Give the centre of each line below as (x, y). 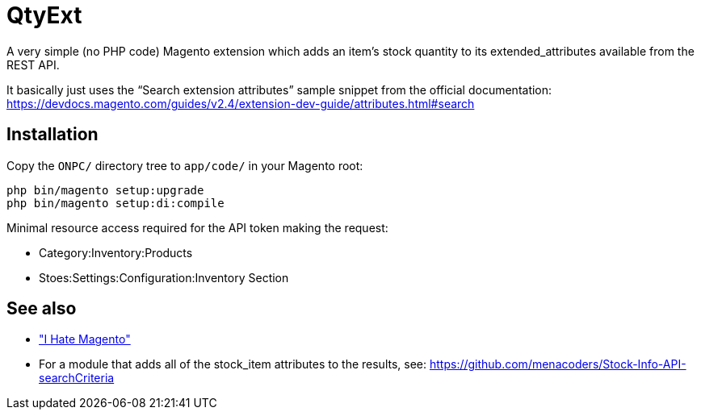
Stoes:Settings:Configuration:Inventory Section (164, 277)
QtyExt (44, 15)
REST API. (33, 64)
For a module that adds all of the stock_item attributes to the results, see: (233, 364)
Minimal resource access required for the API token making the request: (197, 227)
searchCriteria (77, 378)
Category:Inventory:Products (116, 252)
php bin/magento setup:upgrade (105, 190)
